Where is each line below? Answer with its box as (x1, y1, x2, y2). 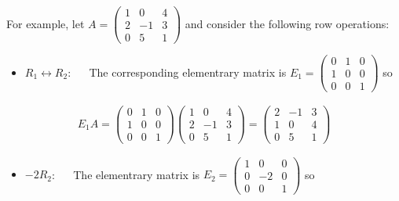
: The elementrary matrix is (52, 166, 200, 182)
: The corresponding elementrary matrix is (68, 63, 287, 80)
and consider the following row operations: (185, 15, 390, 31)
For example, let (6, 15, 85, 31)
